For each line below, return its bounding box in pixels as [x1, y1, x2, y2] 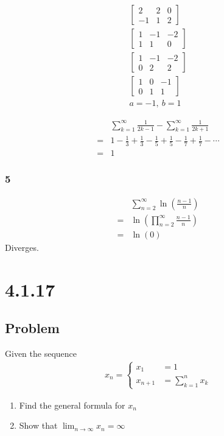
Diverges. [5, 241, 39, 253]
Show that [19, 419, 58, 432]
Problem [5, 318, 60, 337]
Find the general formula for [19, 398, 125, 411]
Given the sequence [5, 346, 77, 359]
